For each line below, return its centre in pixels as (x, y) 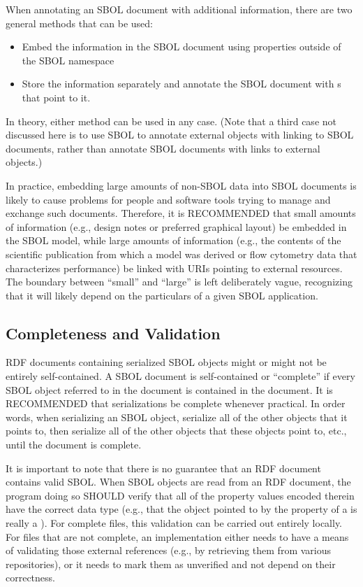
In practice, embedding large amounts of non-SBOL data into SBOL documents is (181, 185)
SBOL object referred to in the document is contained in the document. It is (169, 389)
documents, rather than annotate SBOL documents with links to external (163, 148)
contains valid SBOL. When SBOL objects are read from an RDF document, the (178, 482)
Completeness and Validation (113, 333)
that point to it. (56, 97)
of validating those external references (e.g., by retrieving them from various (169, 550)
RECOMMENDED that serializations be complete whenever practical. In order (176, 403)
